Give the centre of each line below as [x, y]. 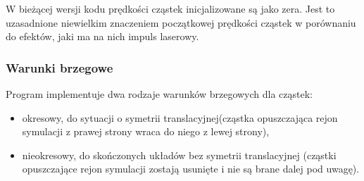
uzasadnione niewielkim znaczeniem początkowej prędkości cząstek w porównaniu [181, 22]
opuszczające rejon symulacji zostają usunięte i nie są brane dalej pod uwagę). [191, 169]
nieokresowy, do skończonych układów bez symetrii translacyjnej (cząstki [179, 155]
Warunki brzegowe [59, 67]
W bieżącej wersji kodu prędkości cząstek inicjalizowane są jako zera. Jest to [170, 8]
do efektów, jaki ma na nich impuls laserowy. [102, 36]
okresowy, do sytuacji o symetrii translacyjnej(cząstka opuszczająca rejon [180, 117]
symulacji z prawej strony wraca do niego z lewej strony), [146, 131]
